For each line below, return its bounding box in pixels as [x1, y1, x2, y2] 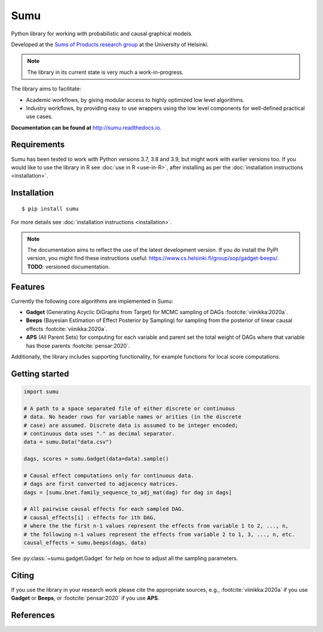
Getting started [11, 369, 69, 379]
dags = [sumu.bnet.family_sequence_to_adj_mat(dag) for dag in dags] [23, 489, 232, 496]
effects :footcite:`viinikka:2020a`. [26, 325, 108, 332]
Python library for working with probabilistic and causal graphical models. [11, 30, 193, 37]
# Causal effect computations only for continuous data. [23, 472, 194, 479]
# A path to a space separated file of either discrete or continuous [23, 405, 236, 412]
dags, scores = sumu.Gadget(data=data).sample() [23, 456, 169, 462]
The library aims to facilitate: [11, 85, 81, 92]
